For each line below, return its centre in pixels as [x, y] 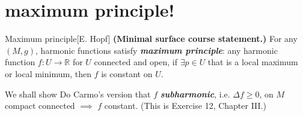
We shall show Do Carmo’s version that [78, 94]
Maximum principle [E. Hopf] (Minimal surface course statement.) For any [151, 39]
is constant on [127, 73]
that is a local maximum [253, 62]
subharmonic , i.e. [195, 94]
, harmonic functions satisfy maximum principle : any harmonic [156, 50]
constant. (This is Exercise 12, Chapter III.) [185, 106]
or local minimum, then [48, 73]
